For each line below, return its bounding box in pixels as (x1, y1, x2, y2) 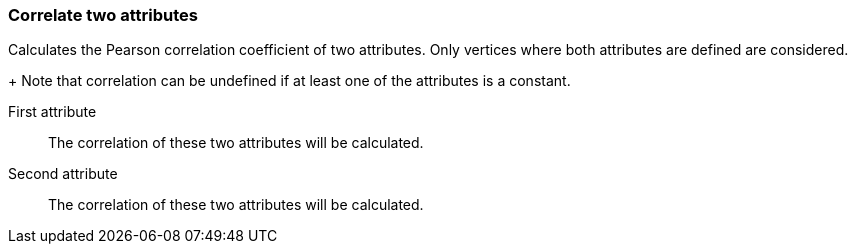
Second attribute (8, 165, 118, 183)
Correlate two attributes (8, 5, 198, 25)
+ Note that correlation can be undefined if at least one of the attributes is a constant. (8, 72, 571, 90)
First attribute (8, 103, 97, 121)
